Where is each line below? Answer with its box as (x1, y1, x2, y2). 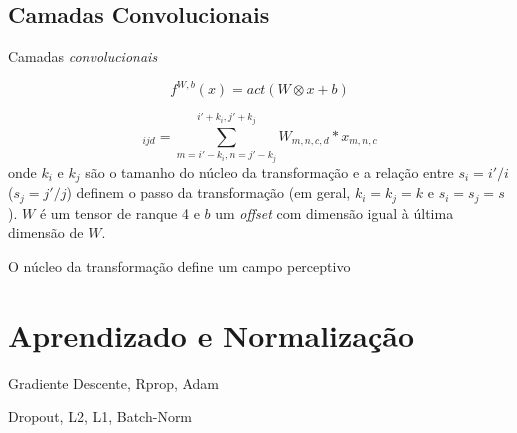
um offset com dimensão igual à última (215, 202, 454, 223)
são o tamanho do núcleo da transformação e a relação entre (85, 161, 454, 182)
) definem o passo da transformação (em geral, (66, 182, 351, 203)
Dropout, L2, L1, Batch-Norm (8, 406, 193, 427)
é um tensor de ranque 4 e (39, 202, 200, 223)
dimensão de (8, 222, 84, 243)
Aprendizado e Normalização (8, 314, 415, 355)
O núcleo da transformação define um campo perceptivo (8, 255, 351, 276)
